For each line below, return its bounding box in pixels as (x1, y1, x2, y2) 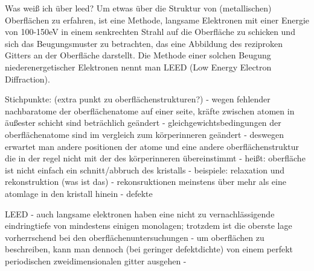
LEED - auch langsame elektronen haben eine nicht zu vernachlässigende (5, 207, 275, 220)
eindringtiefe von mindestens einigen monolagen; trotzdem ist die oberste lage (5, 219, 292, 232)
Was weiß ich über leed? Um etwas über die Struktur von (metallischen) (5, 2, 272, 14)
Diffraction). (5, 72, 50, 85)
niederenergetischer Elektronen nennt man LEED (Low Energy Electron (5, 60, 272, 73)
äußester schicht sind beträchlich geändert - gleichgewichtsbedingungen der (5, 116, 281, 129)
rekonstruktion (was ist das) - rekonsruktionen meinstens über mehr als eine (5, 175, 286, 188)
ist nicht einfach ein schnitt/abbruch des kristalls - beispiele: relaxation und (5, 163, 284, 176)
